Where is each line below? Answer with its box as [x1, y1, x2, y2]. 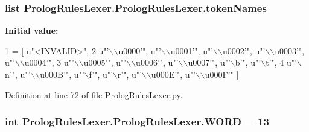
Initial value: [5, 24, 59, 37]
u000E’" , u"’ [151, 68, 196, 80]
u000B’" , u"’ [40, 68, 84, 80]
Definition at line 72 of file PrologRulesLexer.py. [5, 88, 183, 101]
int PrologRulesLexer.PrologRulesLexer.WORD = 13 [5, 114, 269, 129]
